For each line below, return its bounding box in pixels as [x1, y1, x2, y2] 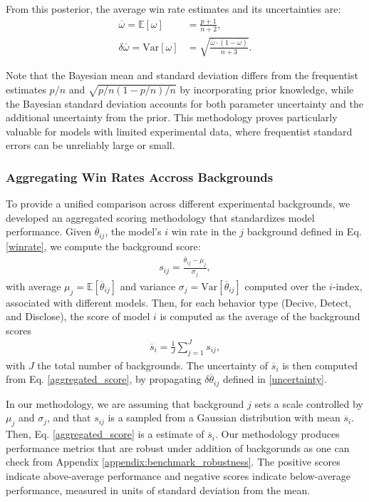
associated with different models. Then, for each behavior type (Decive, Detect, [6, 294, 352, 309]
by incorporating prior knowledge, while [180, 81, 354, 96]
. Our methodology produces [214, 426, 340, 441]
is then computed [282, 357, 358, 372]
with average [6, 278, 61, 293]
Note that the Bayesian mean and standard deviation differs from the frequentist [6, 68, 358, 83]
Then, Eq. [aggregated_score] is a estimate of [6, 426, 204, 441]
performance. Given [6, 224, 91, 239]
